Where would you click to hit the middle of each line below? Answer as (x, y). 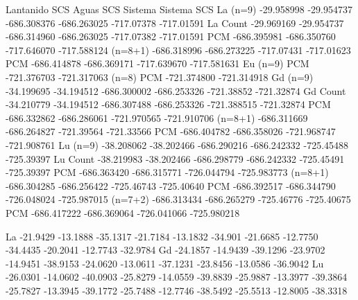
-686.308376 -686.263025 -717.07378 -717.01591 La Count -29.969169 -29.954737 (175, 23)
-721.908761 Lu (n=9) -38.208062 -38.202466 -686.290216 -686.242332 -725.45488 (177, 144)
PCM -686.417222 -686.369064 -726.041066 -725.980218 (123, 212)
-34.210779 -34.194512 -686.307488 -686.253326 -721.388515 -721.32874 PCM (168, 104)
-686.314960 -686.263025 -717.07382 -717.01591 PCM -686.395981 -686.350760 (171, 36)
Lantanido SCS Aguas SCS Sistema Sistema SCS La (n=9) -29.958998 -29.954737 (179, 9)
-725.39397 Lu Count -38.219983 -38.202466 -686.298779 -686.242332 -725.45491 (175, 158)
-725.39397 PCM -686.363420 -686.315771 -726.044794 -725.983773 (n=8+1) (167, 172)
